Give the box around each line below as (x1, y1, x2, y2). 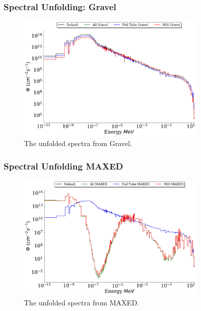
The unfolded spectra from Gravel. (24, 138, 132, 149)
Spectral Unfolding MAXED (4, 159, 123, 172)
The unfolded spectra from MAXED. (24, 297, 139, 308)
